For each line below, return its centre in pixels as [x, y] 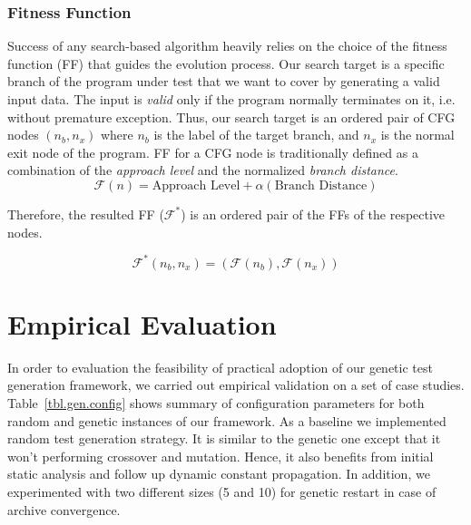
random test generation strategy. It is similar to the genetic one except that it [224, 438]
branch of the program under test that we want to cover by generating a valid [224, 81]
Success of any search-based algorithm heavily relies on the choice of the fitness [227, 46]
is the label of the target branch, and [256, 135]
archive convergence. [64, 509]
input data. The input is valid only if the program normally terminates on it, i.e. [231, 99]
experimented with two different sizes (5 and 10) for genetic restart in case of [222, 491]
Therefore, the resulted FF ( [86, 214]
